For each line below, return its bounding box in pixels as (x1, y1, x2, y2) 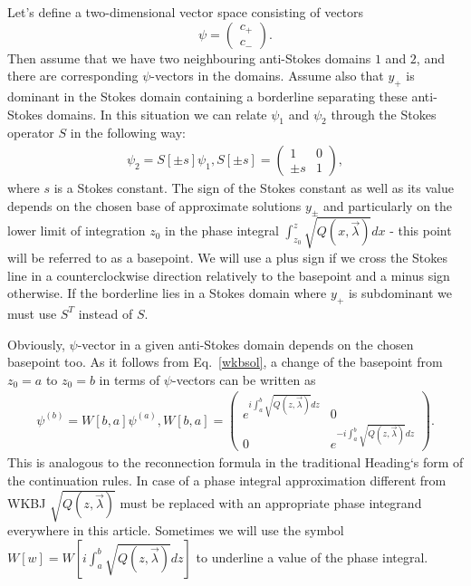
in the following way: (70, 123, 186, 142)
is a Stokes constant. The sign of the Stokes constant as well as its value (53, 178, 454, 197)
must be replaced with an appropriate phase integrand (120, 494, 422, 513)
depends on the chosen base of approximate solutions (7, 196, 302, 215)
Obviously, (7, 334, 65, 353)
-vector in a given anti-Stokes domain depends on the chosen (77, 334, 414, 353)
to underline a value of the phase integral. (196, 547, 428, 566)
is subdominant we (348, 283, 453, 303)
